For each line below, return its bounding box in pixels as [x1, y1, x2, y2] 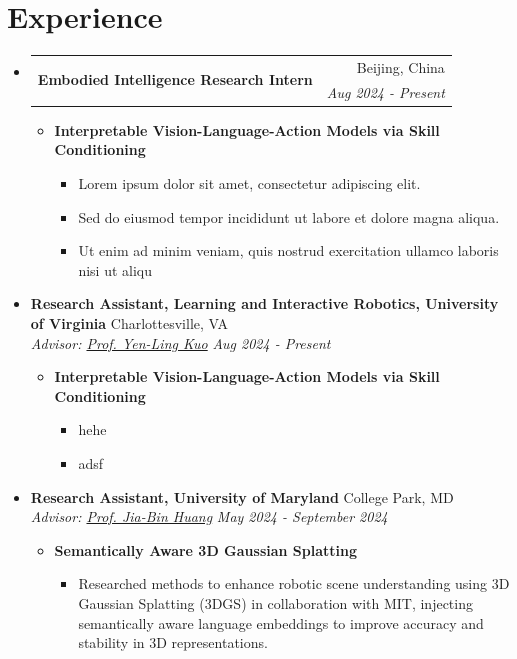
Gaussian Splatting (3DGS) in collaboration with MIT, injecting [78, 592, 473, 613]
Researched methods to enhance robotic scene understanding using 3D [78, 573, 510, 594]
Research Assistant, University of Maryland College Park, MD [30, 486, 454, 507]
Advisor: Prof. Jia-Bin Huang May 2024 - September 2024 [30, 506, 388, 527]
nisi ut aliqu [78, 259, 152, 280]
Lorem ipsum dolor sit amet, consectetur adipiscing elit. [78, 173, 421, 193]
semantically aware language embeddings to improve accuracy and [78, 612, 484, 633]
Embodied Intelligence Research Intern [37, 69, 313, 90]
